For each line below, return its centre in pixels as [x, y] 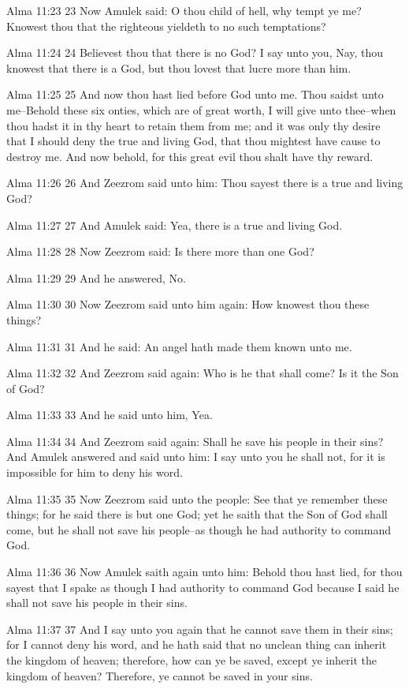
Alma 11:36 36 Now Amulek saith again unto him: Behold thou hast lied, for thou [204, 572]
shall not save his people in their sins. [97, 603]
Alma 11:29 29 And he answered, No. [96, 277]
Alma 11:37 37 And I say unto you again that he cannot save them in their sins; [200, 629]
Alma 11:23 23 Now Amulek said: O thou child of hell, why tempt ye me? [184, 10]
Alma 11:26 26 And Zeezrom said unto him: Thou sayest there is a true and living [205, 183]
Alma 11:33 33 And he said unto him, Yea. [110, 415]
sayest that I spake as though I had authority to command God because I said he [203, 587]
